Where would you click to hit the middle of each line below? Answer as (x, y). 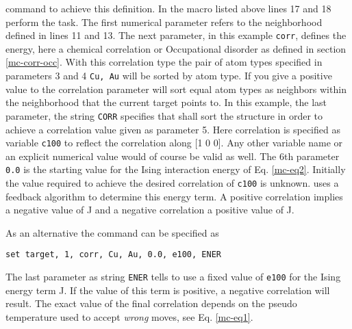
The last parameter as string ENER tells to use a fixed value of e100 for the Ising (173, 277)
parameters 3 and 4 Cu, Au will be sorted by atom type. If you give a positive (169, 76)
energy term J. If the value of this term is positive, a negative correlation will (168, 290)
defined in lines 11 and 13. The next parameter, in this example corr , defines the (176, 35)
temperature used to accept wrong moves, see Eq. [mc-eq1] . (129, 316)
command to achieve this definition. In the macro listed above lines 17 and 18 (168, 8)
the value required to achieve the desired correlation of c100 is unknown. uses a (172, 183)
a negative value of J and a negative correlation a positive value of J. (150, 210)
